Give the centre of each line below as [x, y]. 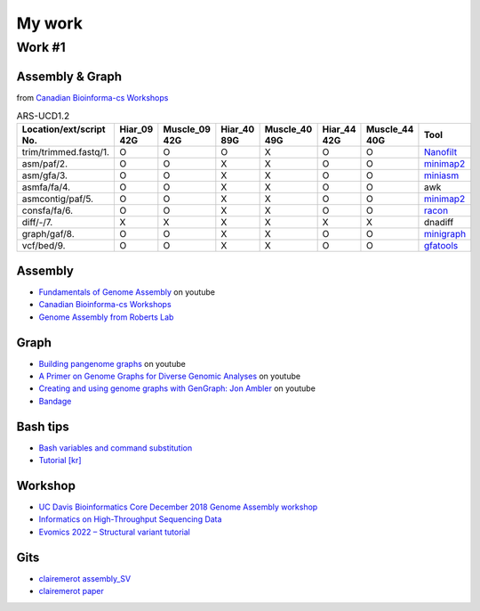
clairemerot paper [71, 591]
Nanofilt [440, 152]
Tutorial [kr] [60, 460]
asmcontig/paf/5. [57, 199]
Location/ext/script [64, 129]
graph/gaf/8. [48, 234]
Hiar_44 [339, 129]
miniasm [441, 175]
